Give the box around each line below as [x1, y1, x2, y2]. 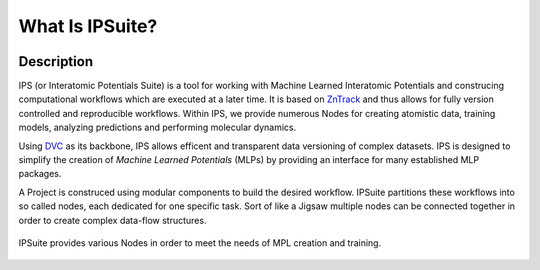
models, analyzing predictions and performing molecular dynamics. [18, 121, 297, 134]
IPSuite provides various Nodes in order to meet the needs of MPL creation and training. [18, 236, 382, 249]
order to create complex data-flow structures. [18, 214, 207, 226]
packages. [18, 168, 62, 180]
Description [18, 53, 94, 70]
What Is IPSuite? [18, 15, 158, 37]
